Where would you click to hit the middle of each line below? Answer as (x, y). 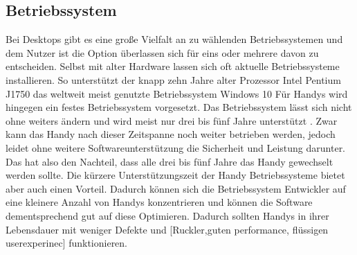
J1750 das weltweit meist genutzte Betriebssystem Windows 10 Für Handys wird (177, 93)
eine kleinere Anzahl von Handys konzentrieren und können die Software (159, 202)
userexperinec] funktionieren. (67, 243)
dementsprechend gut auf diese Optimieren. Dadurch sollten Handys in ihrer (167, 215)
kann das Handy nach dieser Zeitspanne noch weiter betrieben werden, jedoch (171, 134)
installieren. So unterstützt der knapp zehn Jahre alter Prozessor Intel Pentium (173, 79)
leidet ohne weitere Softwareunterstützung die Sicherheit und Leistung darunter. (176, 147)
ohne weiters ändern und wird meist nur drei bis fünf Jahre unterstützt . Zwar (172, 120)
